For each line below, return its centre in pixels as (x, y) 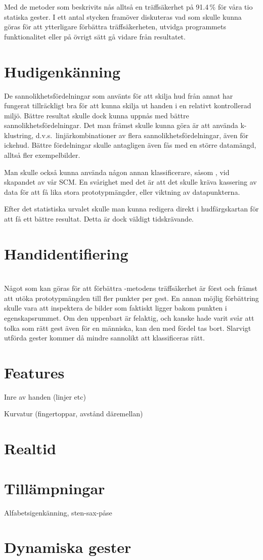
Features (34, 372)
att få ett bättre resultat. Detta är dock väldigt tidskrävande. (99, 219)
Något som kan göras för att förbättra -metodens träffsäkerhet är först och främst (131, 288)
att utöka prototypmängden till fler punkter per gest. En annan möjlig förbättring (131, 298)
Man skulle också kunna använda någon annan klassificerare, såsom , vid (117, 172)
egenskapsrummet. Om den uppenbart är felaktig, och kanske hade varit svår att (129, 317)
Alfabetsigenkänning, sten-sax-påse (58, 512)
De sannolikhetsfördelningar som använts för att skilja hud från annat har (119, 95)
